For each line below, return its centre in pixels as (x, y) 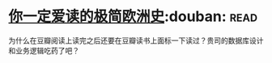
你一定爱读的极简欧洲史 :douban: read (133, 17)
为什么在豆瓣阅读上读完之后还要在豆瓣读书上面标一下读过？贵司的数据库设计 (136, 40)
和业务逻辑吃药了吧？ (44, 50)
